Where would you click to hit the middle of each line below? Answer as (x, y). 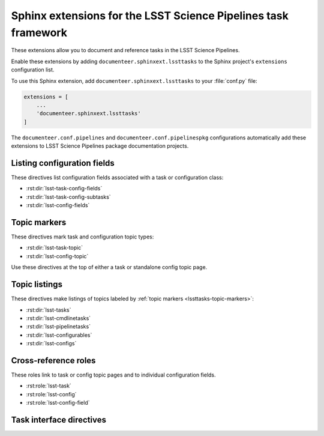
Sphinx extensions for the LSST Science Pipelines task (150, 16)
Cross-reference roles (53, 360)
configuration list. (33, 70)
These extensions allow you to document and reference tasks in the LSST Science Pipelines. (125, 50)
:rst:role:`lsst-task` (49, 386)
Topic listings (37, 284)
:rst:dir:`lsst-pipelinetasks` (58, 327)
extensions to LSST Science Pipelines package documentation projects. (100, 146)
